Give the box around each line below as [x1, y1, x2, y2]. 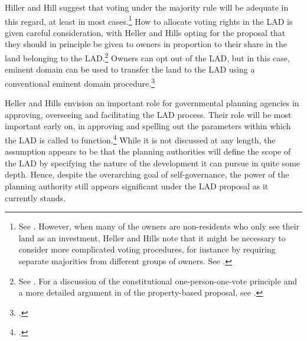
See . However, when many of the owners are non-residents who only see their [18, 220, 300, 232]
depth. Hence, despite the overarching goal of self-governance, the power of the [5, 168, 289, 181]
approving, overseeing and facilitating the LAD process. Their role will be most [5, 108, 292, 120]
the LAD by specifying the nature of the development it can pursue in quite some [5, 156, 301, 169]
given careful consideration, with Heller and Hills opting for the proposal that [5, 26, 286, 38]
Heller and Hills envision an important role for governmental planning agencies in [5, 97, 299, 109]
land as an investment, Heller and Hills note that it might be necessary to [18, 231, 286, 244]
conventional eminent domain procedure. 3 [5, 75, 155, 89]
